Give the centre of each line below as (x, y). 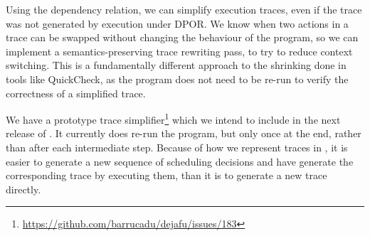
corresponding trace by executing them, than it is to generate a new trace (166, 175)
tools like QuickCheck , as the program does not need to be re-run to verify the (177, 79)
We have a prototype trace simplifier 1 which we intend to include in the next (173, 118)
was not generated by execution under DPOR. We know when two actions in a (177, 23)
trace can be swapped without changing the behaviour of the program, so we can (182, 37)
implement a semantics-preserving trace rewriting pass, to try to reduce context (179, 51)
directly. (23, 189)
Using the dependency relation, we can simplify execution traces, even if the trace (184, 9)
